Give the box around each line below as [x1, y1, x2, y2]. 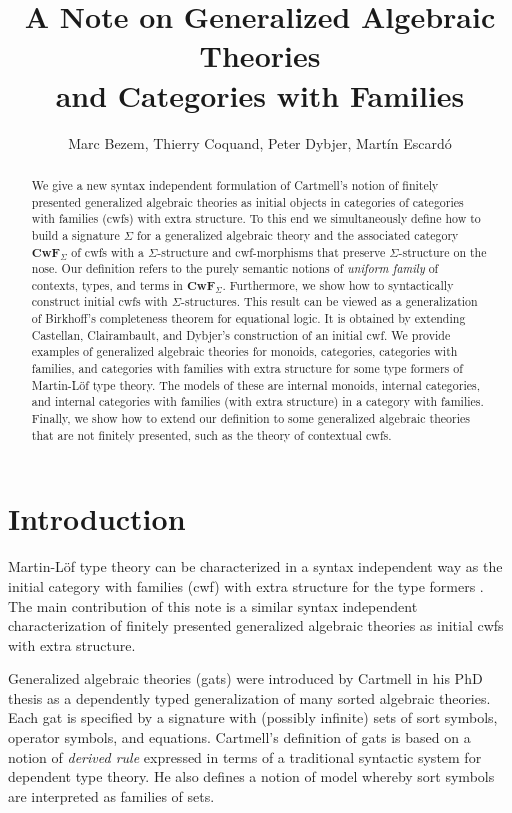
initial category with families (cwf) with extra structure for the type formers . [8, 575, 484, 596]
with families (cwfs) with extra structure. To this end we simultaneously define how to [31, 210, 481, 227]
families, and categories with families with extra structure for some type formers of [31, 360, 463, 377]
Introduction [8, 498, 186, 539]
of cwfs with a [71, 243, 145, 260]
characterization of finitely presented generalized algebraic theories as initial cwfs [8, 615, 504, 636]
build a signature [31, 226, 120, 243]
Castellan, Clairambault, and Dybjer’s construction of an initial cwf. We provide [31, 326, 451, 343]
